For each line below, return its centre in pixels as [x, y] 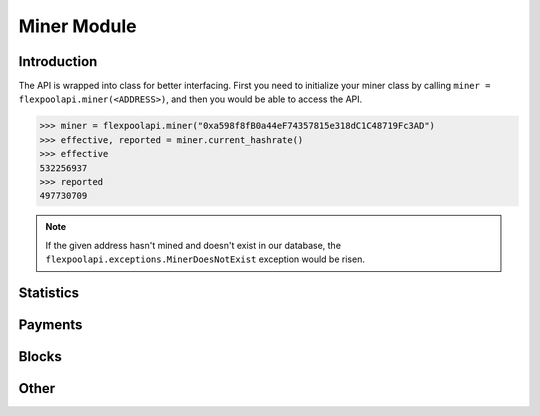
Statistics [49, 292]
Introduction [58, 61]
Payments [50, 324]
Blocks [40, 356]
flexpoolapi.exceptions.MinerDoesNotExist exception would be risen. [205, 259]
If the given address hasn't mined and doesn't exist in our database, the [193, 245]
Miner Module [77, 26]
